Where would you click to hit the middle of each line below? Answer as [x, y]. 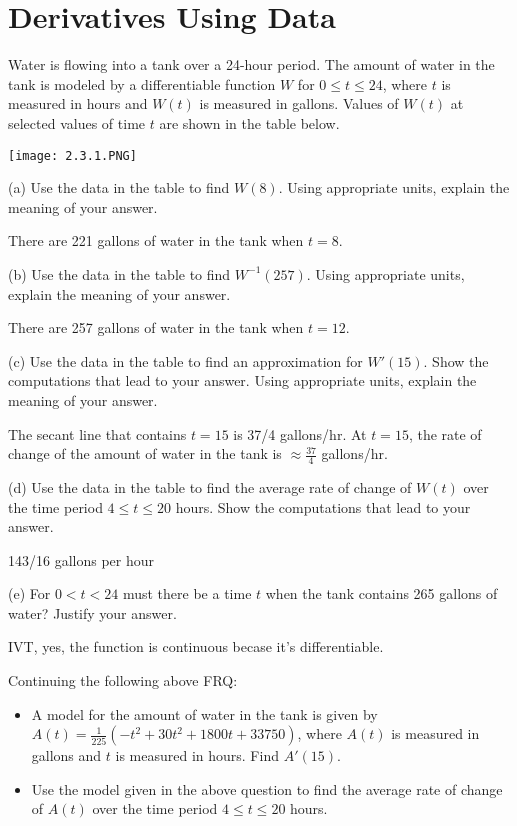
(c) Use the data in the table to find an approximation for [185, 360]
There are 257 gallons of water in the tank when [156, 327]
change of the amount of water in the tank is [145, 453]
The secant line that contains [97, 433]
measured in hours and [78, 103]
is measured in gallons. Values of [299, 103]
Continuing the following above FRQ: [123, 680]
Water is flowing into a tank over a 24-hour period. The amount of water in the [251, 64]
